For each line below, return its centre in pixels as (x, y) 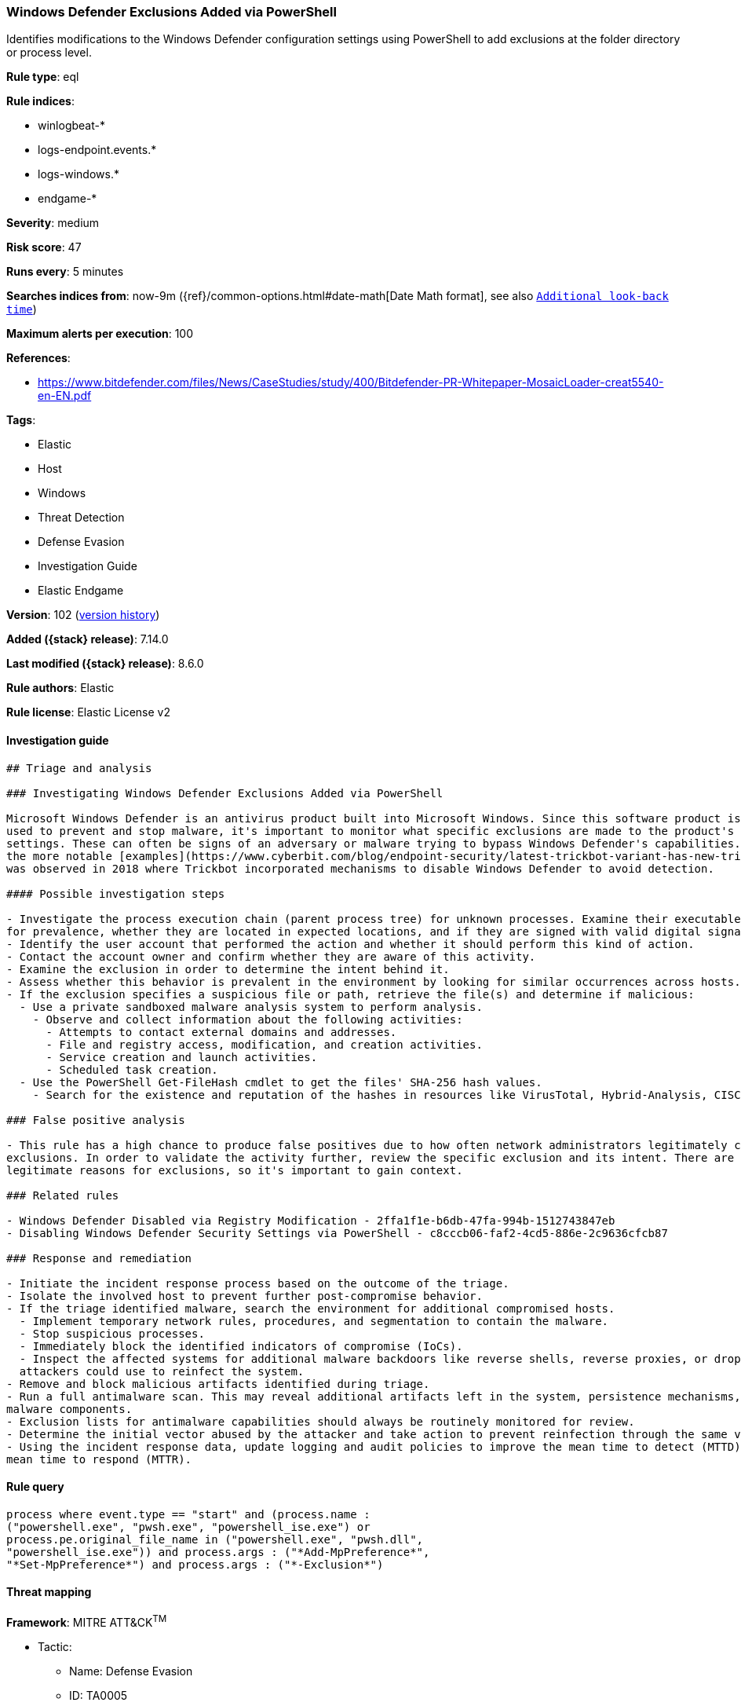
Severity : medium (53, 223)
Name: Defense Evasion (131, 1671)
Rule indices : (40, 101)
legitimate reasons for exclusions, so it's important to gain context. (235, 1170)
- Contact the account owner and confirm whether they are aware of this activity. (271, 956)
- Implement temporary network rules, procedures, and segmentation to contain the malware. (314, 1321)
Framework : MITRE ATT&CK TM (87, 1621)
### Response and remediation (99, 1258)
